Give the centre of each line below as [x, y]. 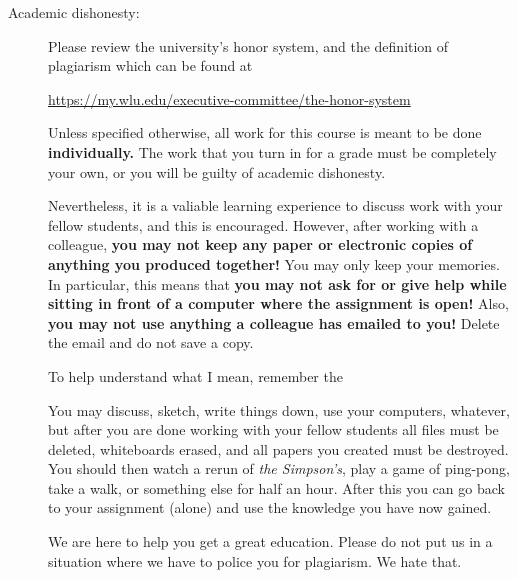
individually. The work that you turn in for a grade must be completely [272, 151]
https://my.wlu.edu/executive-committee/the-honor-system [229, 98]
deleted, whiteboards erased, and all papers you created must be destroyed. [278, 448]
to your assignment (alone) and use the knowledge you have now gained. [270, 507]
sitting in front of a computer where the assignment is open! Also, [278, 303]
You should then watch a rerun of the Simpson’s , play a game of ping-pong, [279, 468]
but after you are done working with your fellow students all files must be [273, 429]
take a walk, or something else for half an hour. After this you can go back [276, 487]
